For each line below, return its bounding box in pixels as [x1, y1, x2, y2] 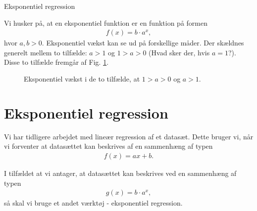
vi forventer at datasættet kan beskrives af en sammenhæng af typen [4, 141, 213, 151]
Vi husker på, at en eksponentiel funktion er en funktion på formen [4, 17, 207, 28]
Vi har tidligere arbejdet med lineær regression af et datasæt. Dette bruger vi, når [4, 131, 254, 141]
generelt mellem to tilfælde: [4, 47, 87, 57]
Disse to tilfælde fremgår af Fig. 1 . [4, 57, 109, 67]
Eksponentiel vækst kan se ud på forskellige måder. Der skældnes [46, 38, 244, 48]
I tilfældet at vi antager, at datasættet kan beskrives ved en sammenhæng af [4, 168, 237, 178]
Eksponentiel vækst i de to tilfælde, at [24, 74, 140, 84]
